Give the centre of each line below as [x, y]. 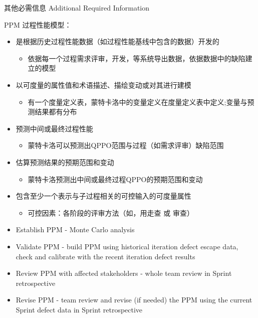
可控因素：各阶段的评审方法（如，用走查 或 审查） [111, 212]
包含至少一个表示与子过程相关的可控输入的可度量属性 [103, 196]
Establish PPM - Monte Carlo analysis [75, 229]
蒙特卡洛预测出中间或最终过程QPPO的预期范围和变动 [115, 179]
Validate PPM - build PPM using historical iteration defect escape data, [127, 246]
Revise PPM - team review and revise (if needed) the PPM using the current [134, 300]
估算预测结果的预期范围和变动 [65, 162]
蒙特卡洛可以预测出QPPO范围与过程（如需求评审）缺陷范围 [126, 145]
